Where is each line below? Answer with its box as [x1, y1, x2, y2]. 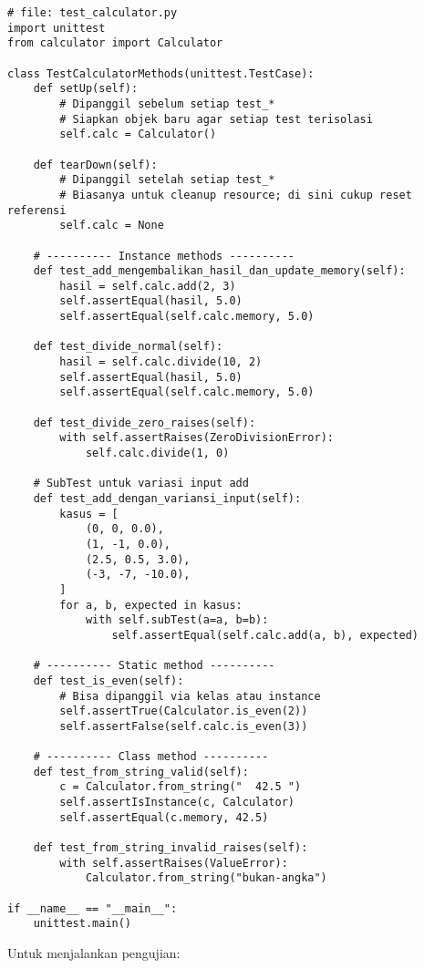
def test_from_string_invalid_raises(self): [33, 841, 308, 855]
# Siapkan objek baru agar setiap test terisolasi [59, 112, 373, 126]
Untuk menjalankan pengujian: [7, 943, 181, 963]
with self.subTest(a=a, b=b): [85, 613, 269, 627]
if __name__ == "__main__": [7, 901, 178, 915]
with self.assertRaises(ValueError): [59, 856, 288, 870]
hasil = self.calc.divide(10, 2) [59, 355, 263, 369]
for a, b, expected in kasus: [59, 598, 243, 612]
